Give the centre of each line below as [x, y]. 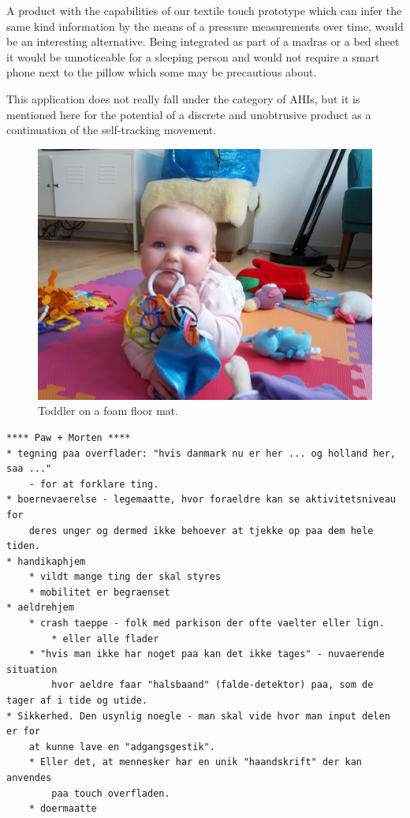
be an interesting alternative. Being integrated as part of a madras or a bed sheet [203, 41]
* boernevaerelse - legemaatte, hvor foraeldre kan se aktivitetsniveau [201, 500]
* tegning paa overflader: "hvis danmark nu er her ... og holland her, [201, 453]
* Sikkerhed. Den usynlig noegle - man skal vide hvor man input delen [198, 716]
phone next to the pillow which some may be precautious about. [162, 72]
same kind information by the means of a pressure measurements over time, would [205, 26]
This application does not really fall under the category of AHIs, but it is [183, 98]
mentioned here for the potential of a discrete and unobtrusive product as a [189, 114]
